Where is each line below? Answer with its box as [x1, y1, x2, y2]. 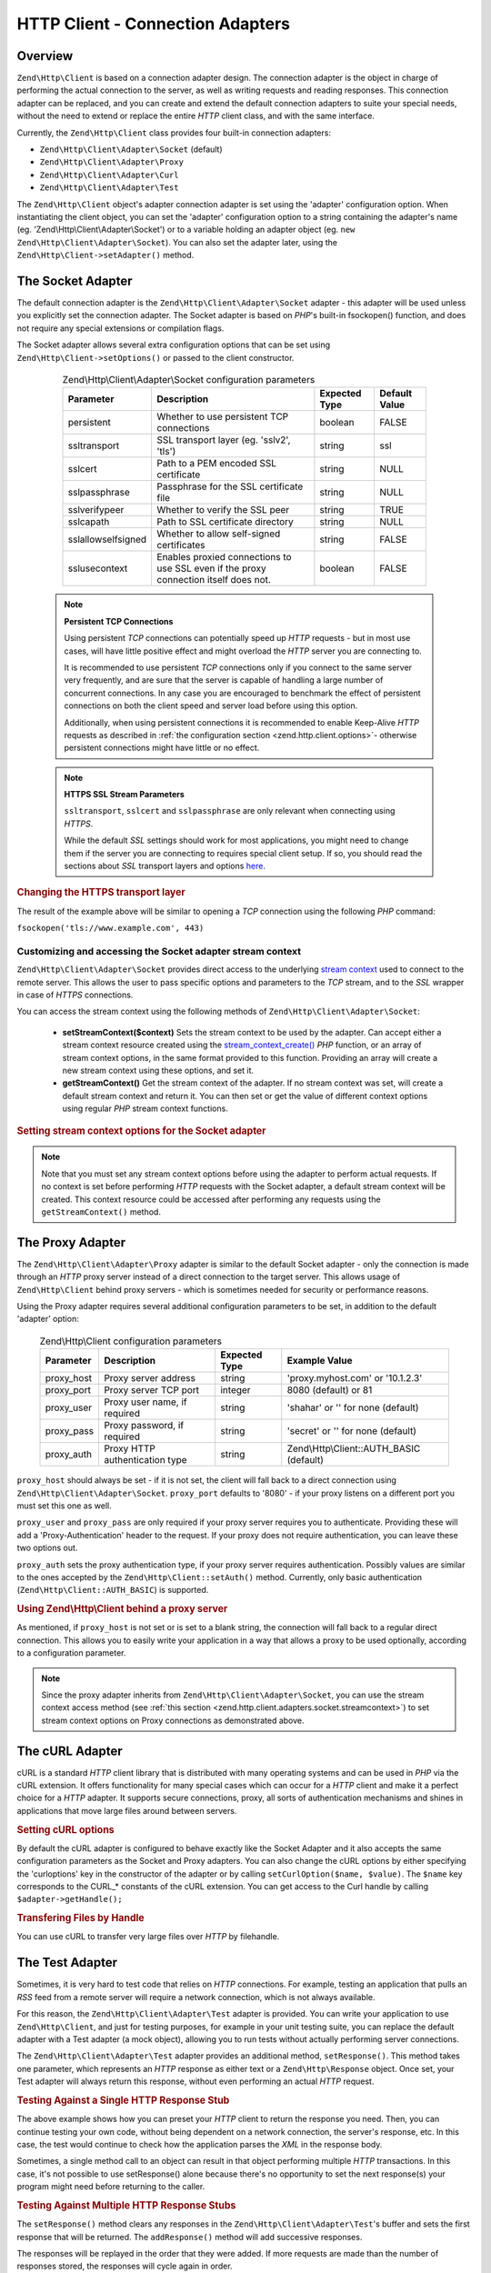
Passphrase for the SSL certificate [156, 480, 304, 493]
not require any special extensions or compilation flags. [16, 323, 225, 334]
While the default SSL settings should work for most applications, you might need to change [64, 835, 409, 846]
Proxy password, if [104, 1419, 185, 1432]
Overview [16, 48, 74, 64]
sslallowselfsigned [67, 533, 147, 546]
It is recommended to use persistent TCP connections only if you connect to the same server [64, 662, 413, 673]
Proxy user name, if [104, 1396, 188, 1408]
